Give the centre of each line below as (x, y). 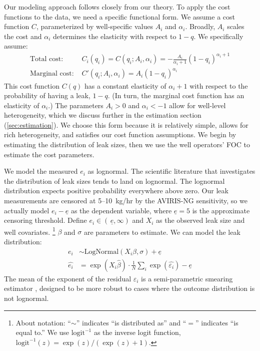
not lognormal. (26, 298)
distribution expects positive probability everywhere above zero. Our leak (116, 191)
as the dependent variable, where (121, 210)
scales (236, 26)
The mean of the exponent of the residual (68, 278)
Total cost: (46, 59)
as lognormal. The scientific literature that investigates (171, 171)
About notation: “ (43, 322)
